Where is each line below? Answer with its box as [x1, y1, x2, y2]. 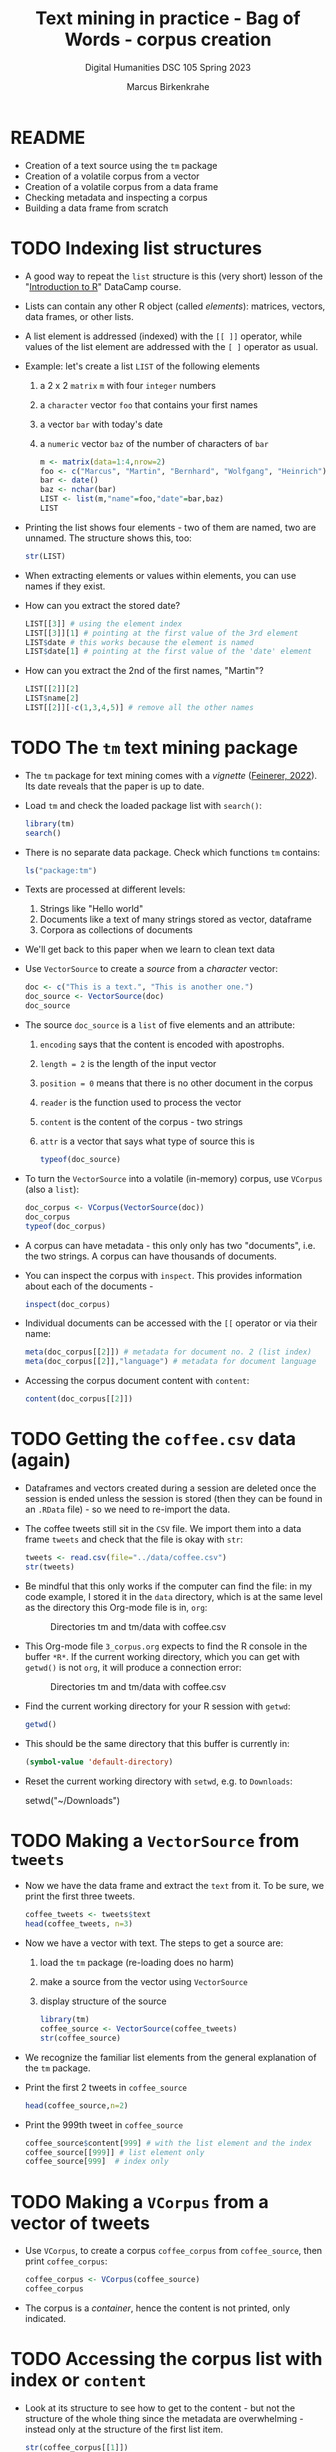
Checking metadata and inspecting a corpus [24, 191, 208, 203]
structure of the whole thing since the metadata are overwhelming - [24, 2412, 304, 2424]
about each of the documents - [24, 1280, 154, 1292]
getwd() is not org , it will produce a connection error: [24, 1661, 242, 1673]
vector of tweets [10, 2212, 150, 2234]
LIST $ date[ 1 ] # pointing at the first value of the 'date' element [24, 647, 313, 657]
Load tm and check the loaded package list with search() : [24, 799, 263, 811]
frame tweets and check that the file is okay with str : [24, 1533, 243, 1545]
